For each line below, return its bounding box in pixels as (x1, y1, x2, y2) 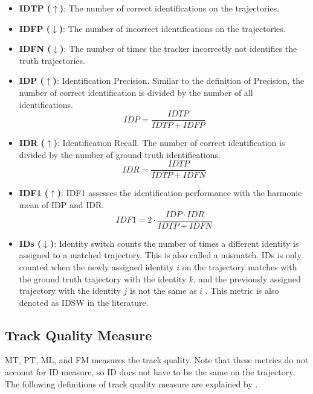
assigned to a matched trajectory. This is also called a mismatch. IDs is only (19, 249, 302, 261)
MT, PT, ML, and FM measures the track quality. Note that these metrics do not (5, 354, 309, 366)
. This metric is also (205, 284, 279, 297)
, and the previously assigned (193, 272, 301, 285)
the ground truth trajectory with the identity (19, 272, 187, 285)
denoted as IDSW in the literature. (19, 296, 149, 308)
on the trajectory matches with (182, 260, 297, 273)
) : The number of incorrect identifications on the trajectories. (59, 22, 286, 34)
